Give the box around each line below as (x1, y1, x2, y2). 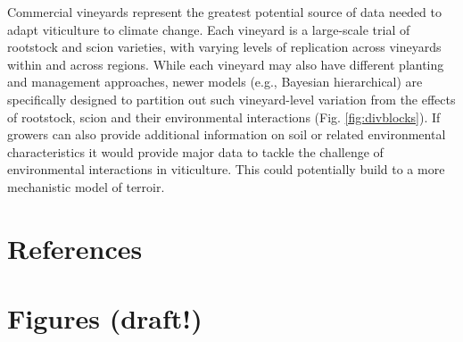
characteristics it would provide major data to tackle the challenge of (7, 142, 384, 161)
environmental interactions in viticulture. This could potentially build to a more (7, 160, 445, 179)
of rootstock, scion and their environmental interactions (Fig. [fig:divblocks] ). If (7, 107, 441, 126)
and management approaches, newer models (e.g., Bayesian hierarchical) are (7, 72, 423, 91)
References (7, 229, 143, 266)
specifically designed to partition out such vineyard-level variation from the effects (7, 89, 456, 108)
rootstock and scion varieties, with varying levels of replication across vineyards (7, 38, 442, 56)
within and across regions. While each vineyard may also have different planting (7, 54, 444, 73)
